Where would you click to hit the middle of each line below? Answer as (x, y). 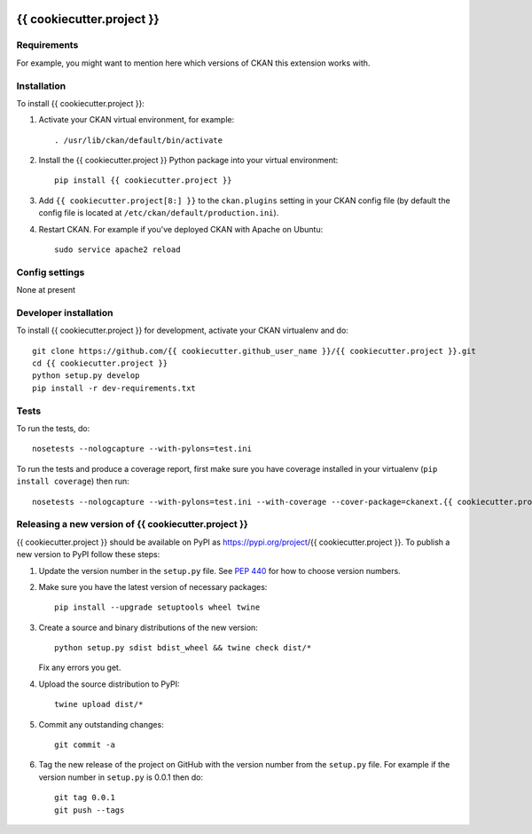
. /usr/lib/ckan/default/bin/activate (139, 140)
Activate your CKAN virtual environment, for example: (137, 120)
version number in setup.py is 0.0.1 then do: (121, 777)
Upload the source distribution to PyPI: (109, 684)
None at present (46, 290)
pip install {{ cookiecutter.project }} (143, 181)
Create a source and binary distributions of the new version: (149, 627)
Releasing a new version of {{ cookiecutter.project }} (132, 524)
